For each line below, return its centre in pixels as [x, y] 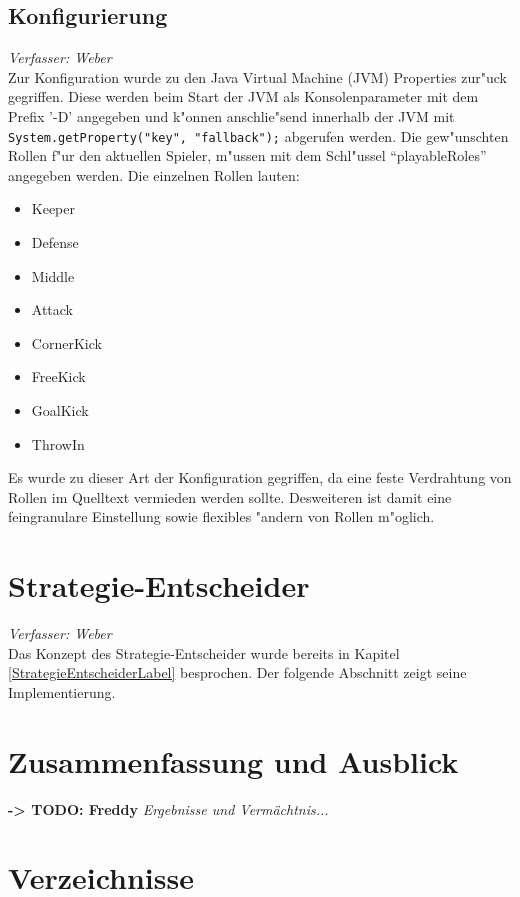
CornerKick [66, 342]
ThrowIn [58, 443]
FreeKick [58, 376]
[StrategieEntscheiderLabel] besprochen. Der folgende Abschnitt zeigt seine [237, 672]
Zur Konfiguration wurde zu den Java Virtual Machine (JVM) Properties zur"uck [257, 76]
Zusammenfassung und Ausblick [233, 760]
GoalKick [60, 409]
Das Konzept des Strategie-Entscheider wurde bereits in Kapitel [204, 652]
